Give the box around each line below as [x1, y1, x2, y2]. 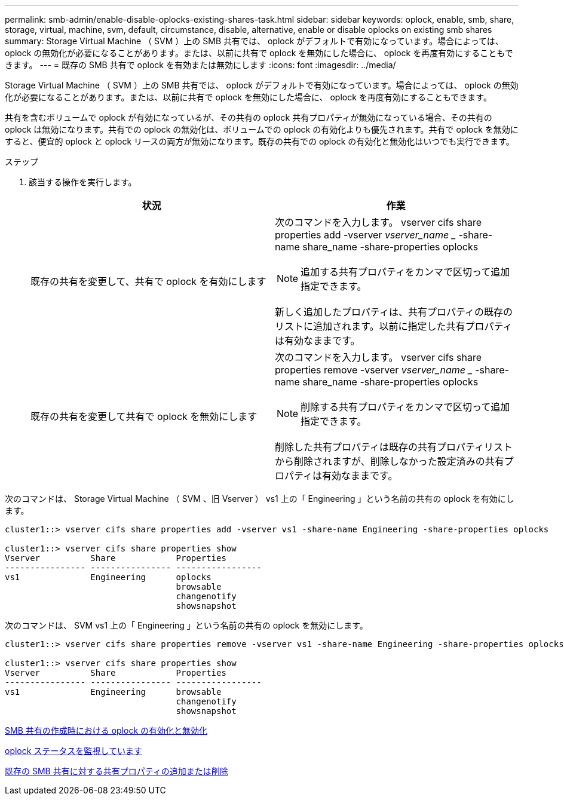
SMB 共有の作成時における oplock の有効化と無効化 [5, 725, 208, 735]
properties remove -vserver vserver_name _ [275, 364, 473, 376]
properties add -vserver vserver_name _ [275, 229, 456, 241]
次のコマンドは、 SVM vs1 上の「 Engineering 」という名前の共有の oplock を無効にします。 [5, 620, 368, 630]
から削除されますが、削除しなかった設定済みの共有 [275, 455, 504, 467]
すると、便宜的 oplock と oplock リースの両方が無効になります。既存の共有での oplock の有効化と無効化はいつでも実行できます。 [5, 136, 514, 146]
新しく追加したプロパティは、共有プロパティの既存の [275, 306, 513, 318]
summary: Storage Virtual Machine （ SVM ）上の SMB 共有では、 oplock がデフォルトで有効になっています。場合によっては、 [5, 36, 504, 46]
